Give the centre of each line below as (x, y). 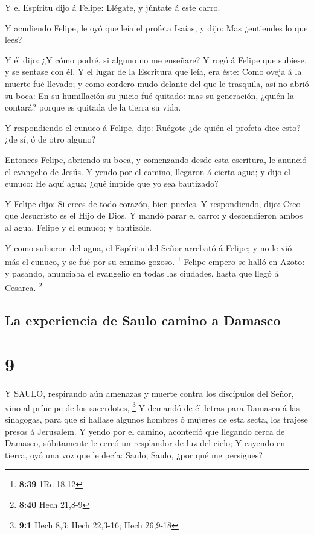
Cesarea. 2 (24, 286)
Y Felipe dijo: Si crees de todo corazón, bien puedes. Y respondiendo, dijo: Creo (153, 203)
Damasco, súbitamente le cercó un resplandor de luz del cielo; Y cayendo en (145, 443)
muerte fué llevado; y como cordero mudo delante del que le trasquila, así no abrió (157, 83)
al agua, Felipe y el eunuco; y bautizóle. (78, 227)
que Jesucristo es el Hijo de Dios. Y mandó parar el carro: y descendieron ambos (154, 215)
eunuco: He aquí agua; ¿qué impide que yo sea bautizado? (112, 183)
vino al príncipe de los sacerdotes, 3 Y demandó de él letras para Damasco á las (152, 406)
